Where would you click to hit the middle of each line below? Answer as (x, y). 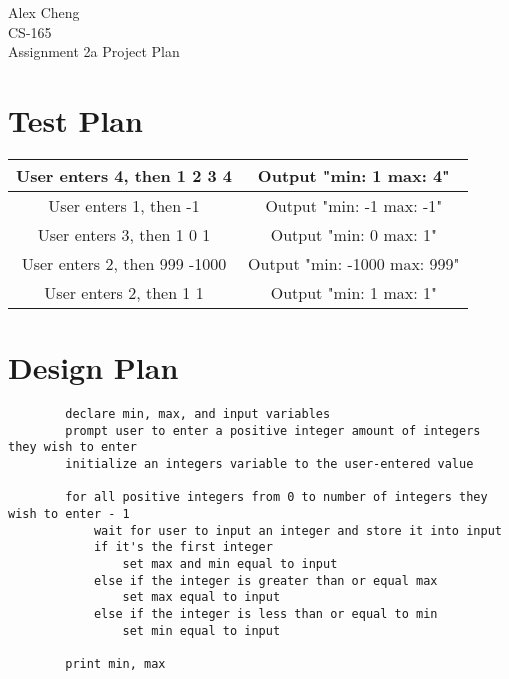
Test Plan (75, 119)
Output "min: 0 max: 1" (353, 234)
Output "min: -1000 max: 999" (354, 263)
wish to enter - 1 (69, 513)
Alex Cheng (44, 12)
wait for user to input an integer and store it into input (297, 530)
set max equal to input (201, 597)
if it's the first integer (183, 547)
